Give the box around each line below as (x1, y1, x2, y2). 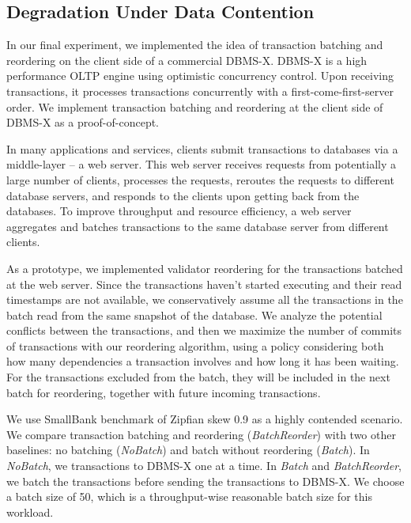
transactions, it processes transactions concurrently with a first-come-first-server (6, 82, 394, 99)
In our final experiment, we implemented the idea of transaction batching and (6, 36, 383, 53)
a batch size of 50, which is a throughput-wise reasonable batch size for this (6, 488, 372, 505)
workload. (6, 503, 54, 520)
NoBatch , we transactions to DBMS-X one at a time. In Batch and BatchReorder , (6, 457, 402, 474)
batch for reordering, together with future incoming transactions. (6, 384, 321, 400)
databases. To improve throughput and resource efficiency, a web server (6, 203, 352, 219)
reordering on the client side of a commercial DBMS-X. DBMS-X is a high (6, 51, 368, 68)
